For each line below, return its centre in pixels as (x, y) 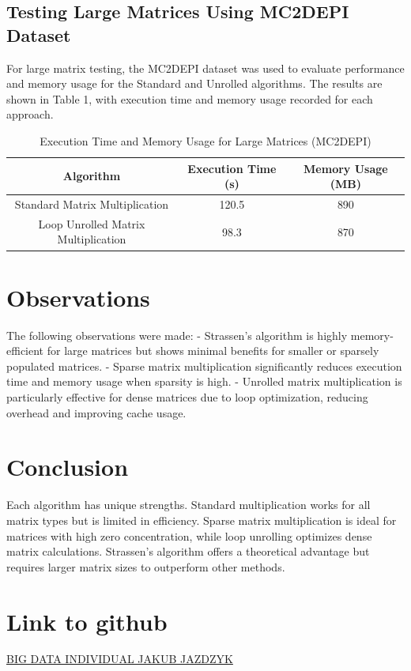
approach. (30, 114)
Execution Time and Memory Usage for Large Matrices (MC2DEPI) (205, 140)
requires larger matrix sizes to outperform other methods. (146, 566)
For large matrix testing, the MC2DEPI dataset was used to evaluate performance (205, 68)
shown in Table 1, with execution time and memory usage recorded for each (190, 98)
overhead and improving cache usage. (96, 412)
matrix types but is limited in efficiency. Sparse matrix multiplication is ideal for (202, 520)
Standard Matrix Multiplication (92, 204)
